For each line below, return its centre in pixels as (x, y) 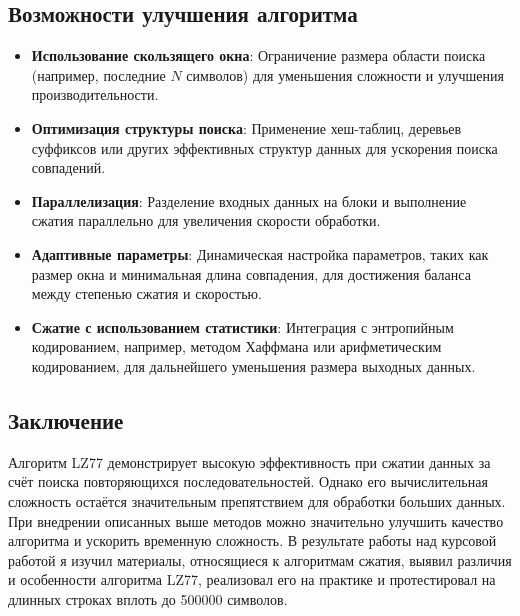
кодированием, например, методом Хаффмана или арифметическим (236, 346)
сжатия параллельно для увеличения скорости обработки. (206, 220)
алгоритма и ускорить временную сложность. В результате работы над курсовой (252, 540)
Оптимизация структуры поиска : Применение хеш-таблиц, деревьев (246, 127)
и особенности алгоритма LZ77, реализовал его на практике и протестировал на (252, 579)
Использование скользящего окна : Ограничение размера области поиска (258, 55)
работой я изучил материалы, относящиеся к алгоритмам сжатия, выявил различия (260, 559)
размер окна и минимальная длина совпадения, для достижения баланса (251, 273)
